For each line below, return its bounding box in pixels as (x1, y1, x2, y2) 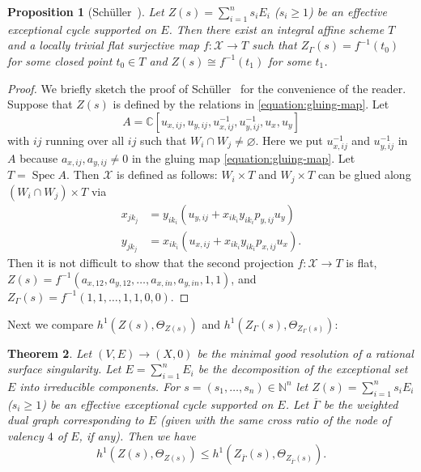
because (19, 149, 58, 166)
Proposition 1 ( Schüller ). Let (7, 3, 164, 19)
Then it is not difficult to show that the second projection (7, 254, 294, 271)
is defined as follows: (117, 166, 218, 183)
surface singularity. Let (7, 360, 121, 377)
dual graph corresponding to (7, 411, 144, 428)
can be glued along (317, 166, 411, 183)
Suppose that (7, 96, 73, 113)
